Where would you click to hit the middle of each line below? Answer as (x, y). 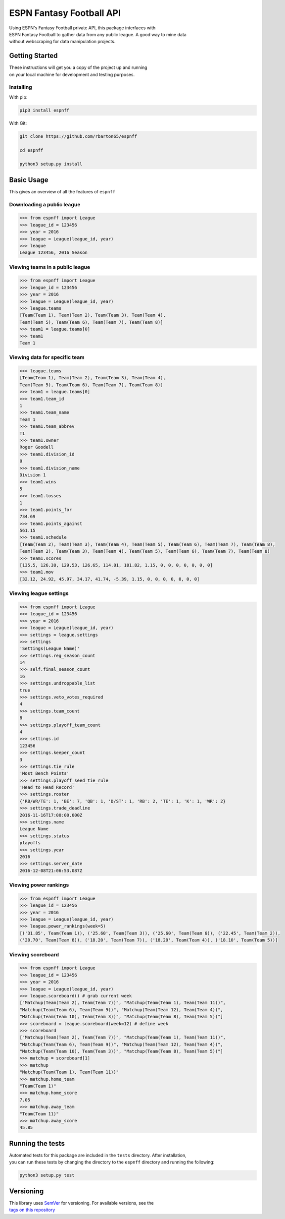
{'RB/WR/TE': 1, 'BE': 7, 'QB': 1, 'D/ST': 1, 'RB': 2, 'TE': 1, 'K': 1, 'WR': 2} (123, 801)
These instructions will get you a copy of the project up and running (78, 67)
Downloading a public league (45, 204)
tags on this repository (32, 1210)
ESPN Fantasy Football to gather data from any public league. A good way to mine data (98, 34)
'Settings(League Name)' (50, 649)
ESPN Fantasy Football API (65, 13)
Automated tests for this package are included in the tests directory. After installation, (98, 1155)
